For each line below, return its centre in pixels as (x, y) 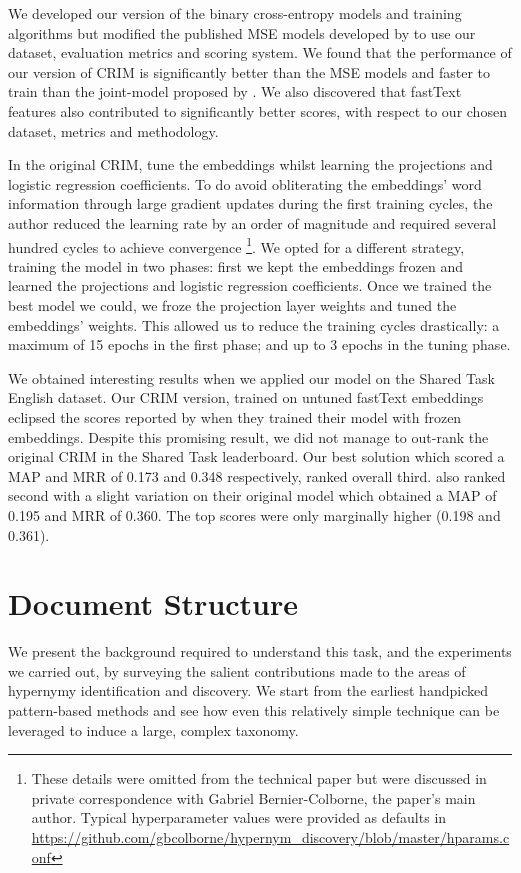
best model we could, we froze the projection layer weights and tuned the (232, 304)
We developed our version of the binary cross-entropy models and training (235, 13)
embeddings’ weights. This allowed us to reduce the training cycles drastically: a (254, 324)
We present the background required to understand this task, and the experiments (260, 651)
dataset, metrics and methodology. (113, 130)
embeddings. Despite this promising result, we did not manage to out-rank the (248, 436)
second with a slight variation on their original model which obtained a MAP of (252, 495)
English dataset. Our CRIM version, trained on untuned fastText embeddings (246, 397)
